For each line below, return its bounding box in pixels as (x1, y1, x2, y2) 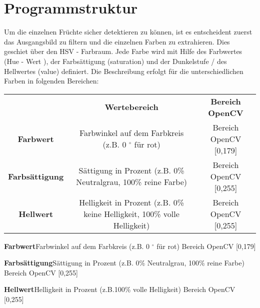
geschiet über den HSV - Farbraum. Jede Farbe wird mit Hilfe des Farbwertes (4, 46, 242, 56)
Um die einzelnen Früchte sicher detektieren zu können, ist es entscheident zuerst (4, 26, 252, 37)
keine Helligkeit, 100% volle (83, 207, 179, 219)
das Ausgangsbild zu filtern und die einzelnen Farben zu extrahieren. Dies (4, 36, 230, 46)
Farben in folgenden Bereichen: (4, 75, 99, 86)
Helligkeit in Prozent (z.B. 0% (79, 196, 184, 208)
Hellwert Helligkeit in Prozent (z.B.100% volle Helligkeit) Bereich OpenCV (4, 284, 235, 294)
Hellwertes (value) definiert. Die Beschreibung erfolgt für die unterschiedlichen (4, 65, 243, 76)
